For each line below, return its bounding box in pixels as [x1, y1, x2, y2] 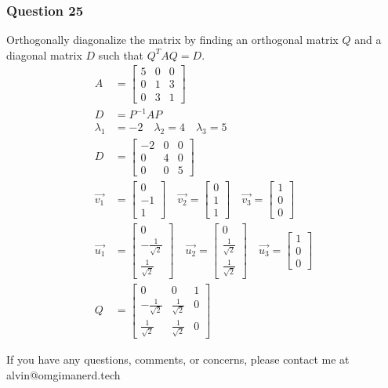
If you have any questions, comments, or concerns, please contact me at [6, 351, 350, 368]
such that [98, 46, 144, 63]
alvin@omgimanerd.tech [6, 366, 121, 383]
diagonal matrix [6, 46, 82, 63]
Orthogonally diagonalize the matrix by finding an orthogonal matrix [6, 31, 339, 48]
